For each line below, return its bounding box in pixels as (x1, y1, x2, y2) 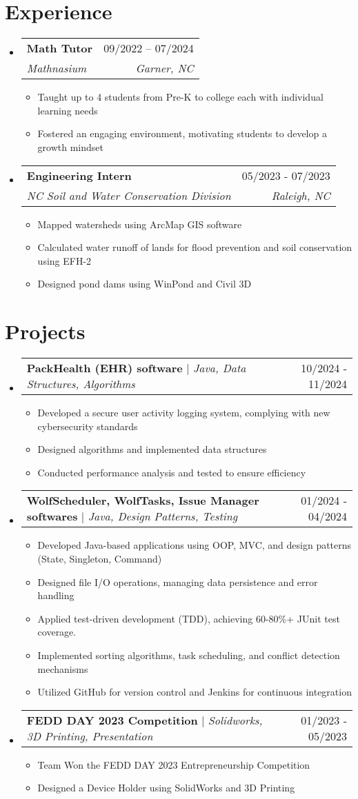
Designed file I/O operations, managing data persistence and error (37, 574, 318, 589)
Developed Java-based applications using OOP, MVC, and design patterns (37, 538, 352, 552)
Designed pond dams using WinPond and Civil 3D (37, 276, 252, 291)
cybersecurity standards (37, 418, 138, 433)
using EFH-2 (37, 253, 92, 267)
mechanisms (37, 661, 88, 676)
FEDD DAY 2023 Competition (26, 711, 198, 728)
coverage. (37, 625, 77, 639)
